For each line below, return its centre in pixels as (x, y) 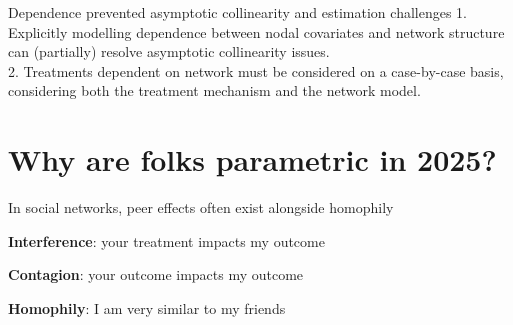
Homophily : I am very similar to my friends (147, 307)
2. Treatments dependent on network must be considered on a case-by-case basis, (256, 70)
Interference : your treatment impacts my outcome (166, 240)
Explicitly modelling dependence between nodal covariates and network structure (256, 31)
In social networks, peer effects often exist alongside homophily (201, 207)
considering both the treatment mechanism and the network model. (214, 90)
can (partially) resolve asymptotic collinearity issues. (169, 51)
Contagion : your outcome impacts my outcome (156, 274)
